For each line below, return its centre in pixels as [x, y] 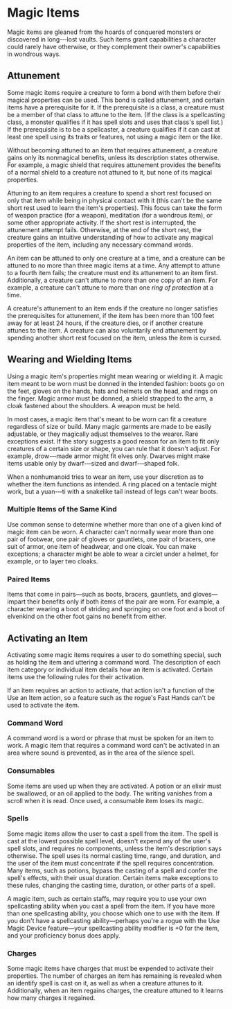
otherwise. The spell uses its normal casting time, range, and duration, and [114, 856]
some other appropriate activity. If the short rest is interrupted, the [101, 222]
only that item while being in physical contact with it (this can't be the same [115, 200]
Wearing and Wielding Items [70, 359]
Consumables [31, 771]
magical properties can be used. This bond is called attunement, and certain [116, 100]
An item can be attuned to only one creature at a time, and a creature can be [116, 258]
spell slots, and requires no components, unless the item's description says [115, 848]
